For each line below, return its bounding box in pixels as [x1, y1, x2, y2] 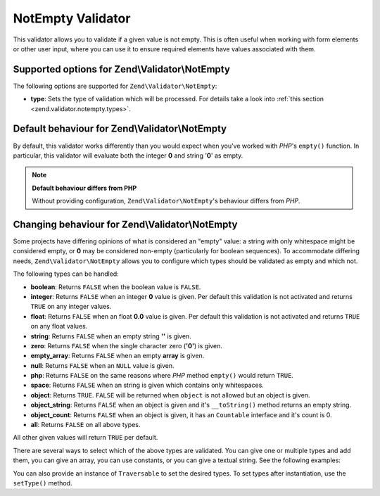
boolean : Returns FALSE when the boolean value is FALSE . [30, 282, 201, 291]
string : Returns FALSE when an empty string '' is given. [30, 331, 191, 341]
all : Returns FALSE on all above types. [30, 421, 141, 429]
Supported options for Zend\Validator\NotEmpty [13, 63, 230, 75]
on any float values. [30, 322, 88, 331]
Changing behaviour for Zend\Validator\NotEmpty [13, 218, 238, 230]
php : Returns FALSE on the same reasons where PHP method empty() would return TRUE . [30, 371, 293, 380]
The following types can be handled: [13, 269, 119, 278]
